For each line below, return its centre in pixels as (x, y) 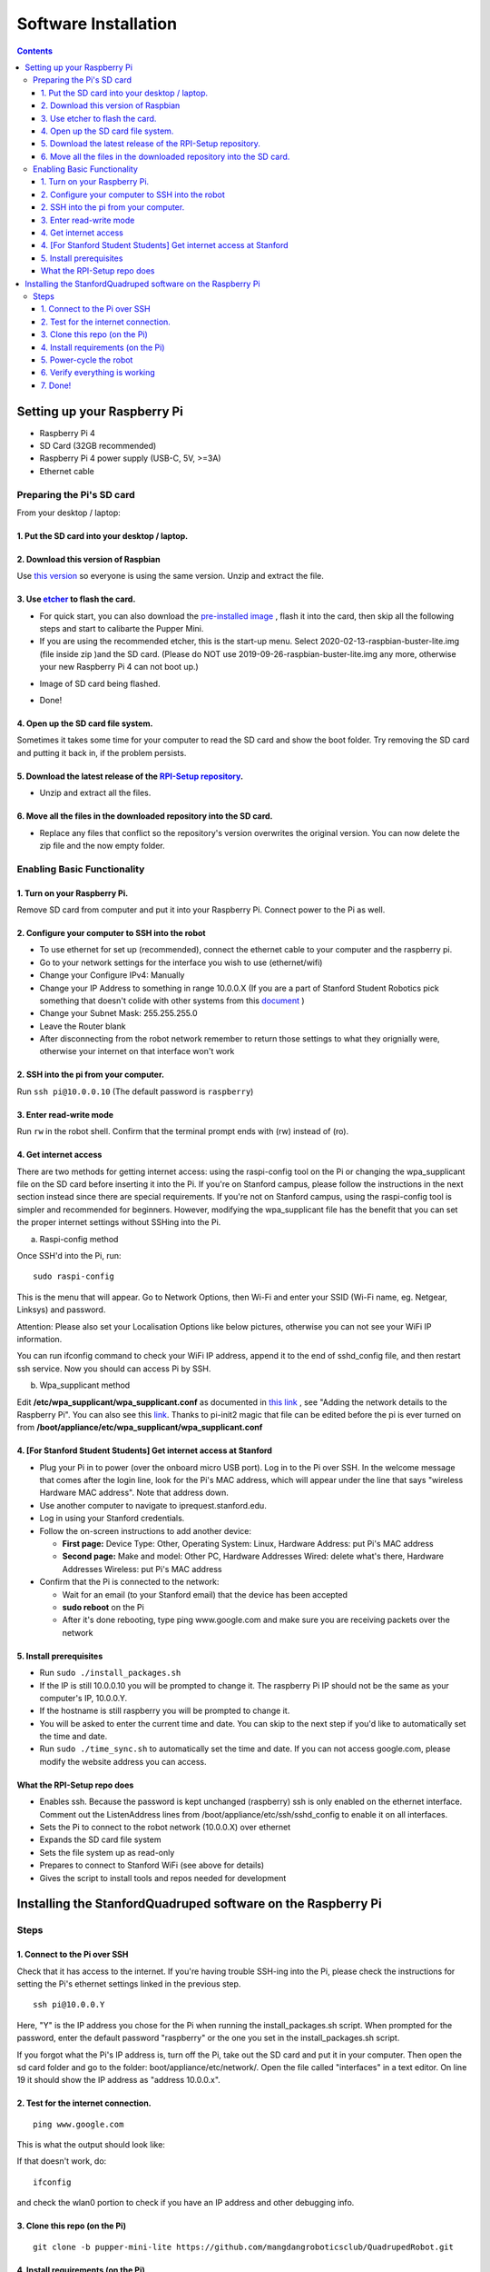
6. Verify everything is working (98, 373)
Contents (35, 51)
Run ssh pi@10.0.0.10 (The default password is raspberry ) (135, 1091)
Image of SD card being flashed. (100, 683)
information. (39, 1339)
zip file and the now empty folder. (102, 846)
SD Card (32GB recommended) (98, 446)
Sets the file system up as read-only (107, 1852)
